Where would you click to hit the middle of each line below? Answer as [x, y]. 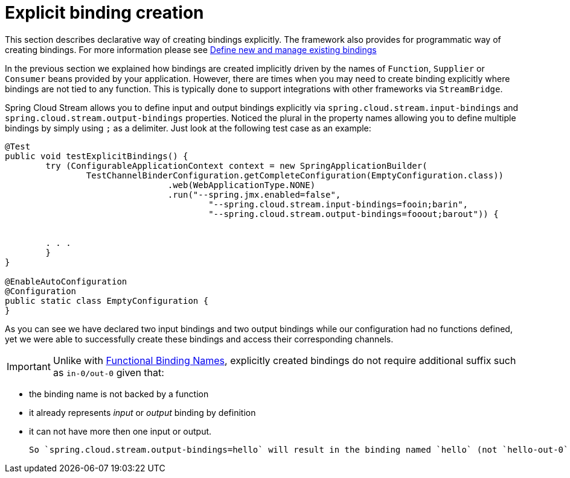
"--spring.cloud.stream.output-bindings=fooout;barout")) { [354, 214]
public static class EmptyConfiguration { [107, 300]
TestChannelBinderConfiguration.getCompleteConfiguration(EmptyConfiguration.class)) [295, 175]
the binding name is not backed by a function [119, 394]
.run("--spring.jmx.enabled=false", [254, 194]
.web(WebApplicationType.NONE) [242, 185]
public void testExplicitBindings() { [97, 156]
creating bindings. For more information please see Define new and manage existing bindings [191, 49]
